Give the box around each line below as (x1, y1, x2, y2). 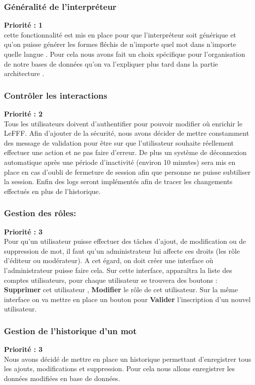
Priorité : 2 (4, 109, 43, 118)
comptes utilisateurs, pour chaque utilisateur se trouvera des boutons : (4, 274, 217, 285)
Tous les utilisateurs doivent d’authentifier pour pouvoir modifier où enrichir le (4, 118, 243, 128)
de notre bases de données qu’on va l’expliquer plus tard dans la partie (4, 58, 218, 69)
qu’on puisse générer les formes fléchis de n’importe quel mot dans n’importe (4, 39, 236, 49)
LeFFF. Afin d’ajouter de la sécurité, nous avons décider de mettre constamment (4, 128, 249, 138)
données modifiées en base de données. (4, 373, 120, 383)
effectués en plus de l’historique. (4, 186, 101, 196)
